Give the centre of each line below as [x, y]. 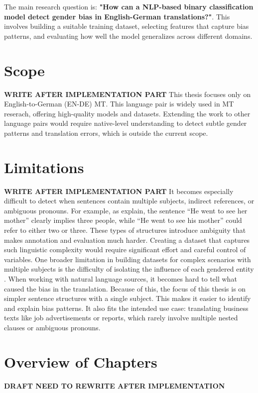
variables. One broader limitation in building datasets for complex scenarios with [128, 259]
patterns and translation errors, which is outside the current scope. [106, 133]
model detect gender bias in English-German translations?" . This [117, 16]
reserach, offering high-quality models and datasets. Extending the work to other [127, 113]
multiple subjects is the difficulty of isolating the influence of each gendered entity [129, 269]
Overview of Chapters [81, 361]
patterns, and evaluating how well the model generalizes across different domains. [128, 36]
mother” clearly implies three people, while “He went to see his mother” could [123, 220]
